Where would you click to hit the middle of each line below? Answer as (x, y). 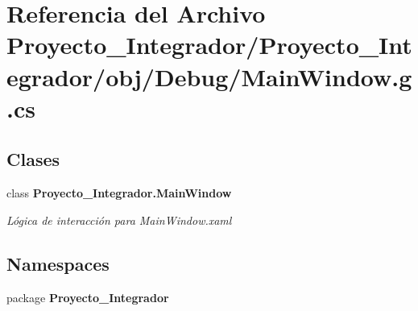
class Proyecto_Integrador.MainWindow (119, 193)
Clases (33, 159)
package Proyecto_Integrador (88, 297)
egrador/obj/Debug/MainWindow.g (209, 76)
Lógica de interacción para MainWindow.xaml (119, 220)
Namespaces (58, 263)
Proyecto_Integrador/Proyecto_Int (209, 45)
